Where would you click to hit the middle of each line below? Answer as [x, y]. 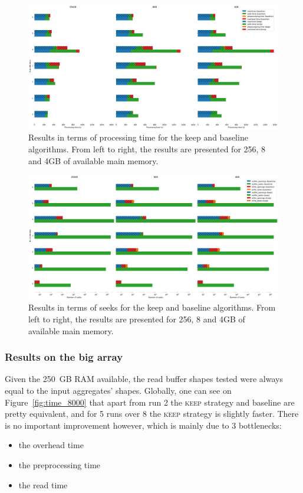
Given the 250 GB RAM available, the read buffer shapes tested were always [144, 379]
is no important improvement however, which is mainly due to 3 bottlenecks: [143, 425]
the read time [43, 484]
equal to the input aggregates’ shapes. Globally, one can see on [118, 391]
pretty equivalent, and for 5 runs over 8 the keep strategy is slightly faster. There [152, 414]
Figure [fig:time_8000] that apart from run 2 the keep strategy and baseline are [150, 402]
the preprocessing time [60, 465]
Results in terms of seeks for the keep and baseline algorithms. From [152, 307]
